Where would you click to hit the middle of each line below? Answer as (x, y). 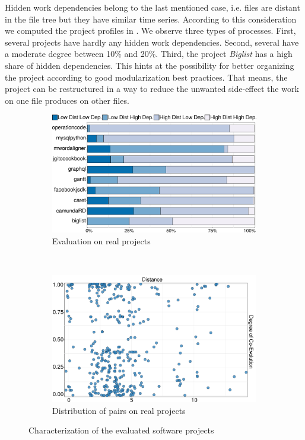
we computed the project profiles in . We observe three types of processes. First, (150, 31)
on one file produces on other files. (67, 100)
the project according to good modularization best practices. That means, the (146, 77)
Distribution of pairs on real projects (119, 410)
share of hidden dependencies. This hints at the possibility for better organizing (150, 65)
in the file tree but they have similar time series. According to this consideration (151, 19)
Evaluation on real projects (101, 240)
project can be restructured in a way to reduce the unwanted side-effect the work (152, 89)
